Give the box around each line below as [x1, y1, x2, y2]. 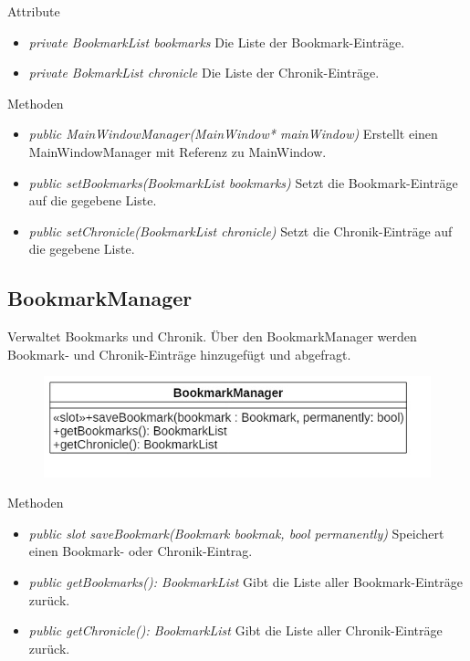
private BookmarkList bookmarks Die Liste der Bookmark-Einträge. [28, 32, 405, 51]
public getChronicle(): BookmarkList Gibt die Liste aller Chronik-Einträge [28, 621, 443, 640]
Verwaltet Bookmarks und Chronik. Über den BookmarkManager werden [7, 327, 417, 346]
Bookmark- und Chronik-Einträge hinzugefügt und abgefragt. [7, 344, 351, 363]
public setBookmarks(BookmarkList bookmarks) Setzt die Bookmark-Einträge [28, 173, 458, 192]
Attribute [7, 2, 60, 20]
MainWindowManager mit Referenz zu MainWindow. [28, 142, 327, 161]
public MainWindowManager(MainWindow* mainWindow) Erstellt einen [28, 124, 438, 143]
